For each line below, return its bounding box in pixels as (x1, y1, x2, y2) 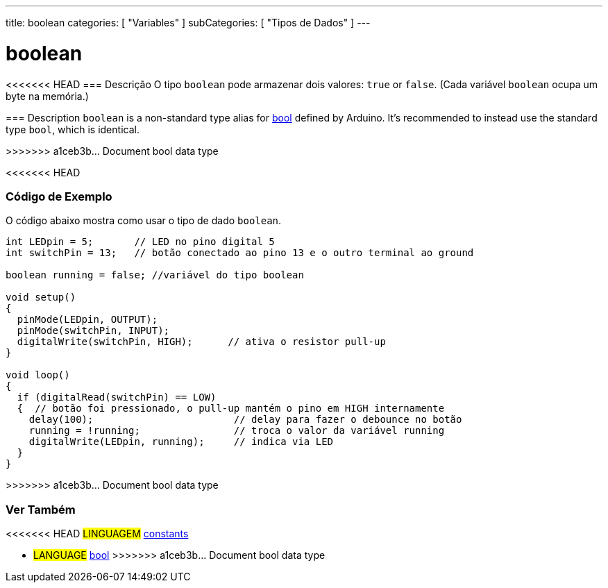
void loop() (6, 369, 70, 381)
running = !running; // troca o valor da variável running (28, 425, 445, 437)
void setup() (6, 292, 76, 303)
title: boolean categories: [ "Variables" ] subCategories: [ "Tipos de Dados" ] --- (6, 17, 371, 28)
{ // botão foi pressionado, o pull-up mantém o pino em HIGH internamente (17, 403, 445, 414)
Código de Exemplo (6, 189, 112, 203)
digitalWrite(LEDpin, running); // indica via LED (28, 436, 334, 448)
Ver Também (6, 502, 76, 516)
